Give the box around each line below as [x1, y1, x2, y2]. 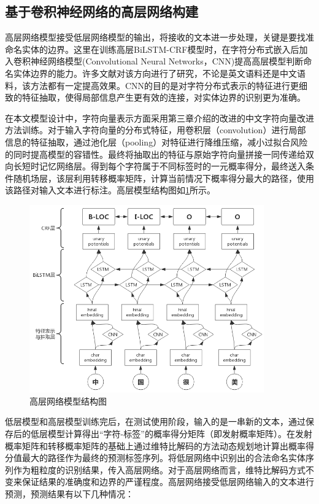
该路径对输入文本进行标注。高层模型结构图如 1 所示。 [5, 184, 215, 196]
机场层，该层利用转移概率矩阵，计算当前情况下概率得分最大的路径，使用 [21, 171, 314, 184]
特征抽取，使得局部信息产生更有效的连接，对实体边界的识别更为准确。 [21, 91, 306, 104]
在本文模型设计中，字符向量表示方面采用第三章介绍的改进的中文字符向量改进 [5, 111, 314, 124]
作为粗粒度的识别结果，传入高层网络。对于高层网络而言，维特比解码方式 [13, 463, 306, 476]
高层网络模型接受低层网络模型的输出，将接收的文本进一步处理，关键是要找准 [5, 31, 314, 44]
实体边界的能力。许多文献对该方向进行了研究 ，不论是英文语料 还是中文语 [13, 66, 306, 79]
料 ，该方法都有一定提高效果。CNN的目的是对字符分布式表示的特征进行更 [5, 79, 299, 91]
